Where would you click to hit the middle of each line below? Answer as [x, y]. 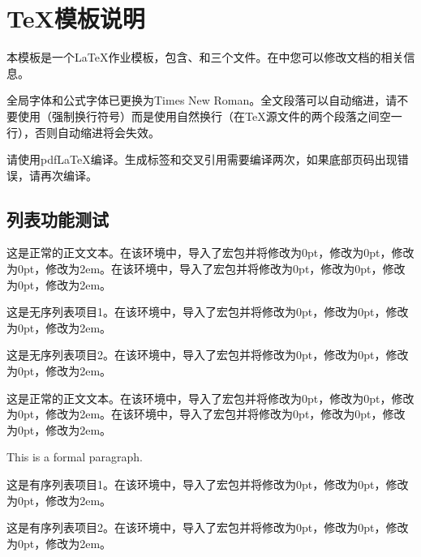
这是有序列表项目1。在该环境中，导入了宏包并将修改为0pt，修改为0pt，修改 [208, 484]
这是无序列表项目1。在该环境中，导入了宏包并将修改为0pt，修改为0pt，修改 [208, 312]
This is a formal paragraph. [75, 457]
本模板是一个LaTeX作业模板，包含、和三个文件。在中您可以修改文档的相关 [205, 57]
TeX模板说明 [76, 18]
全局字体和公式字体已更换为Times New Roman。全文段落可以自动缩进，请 [202, 100]
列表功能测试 [58, 219]
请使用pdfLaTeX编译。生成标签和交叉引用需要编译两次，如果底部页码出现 [202, 159]
